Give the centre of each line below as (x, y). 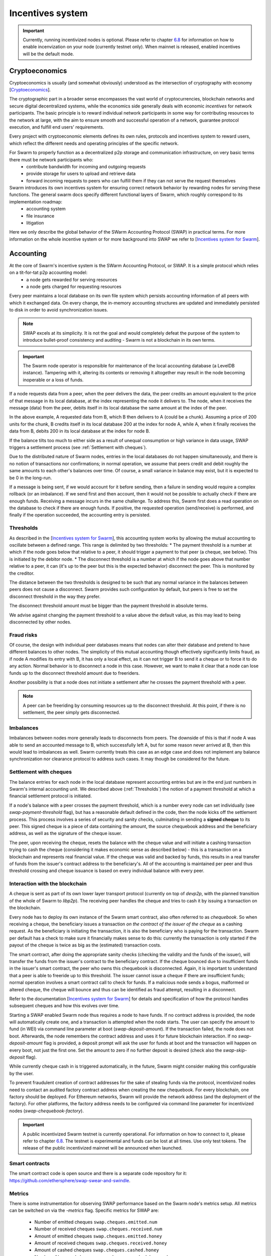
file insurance (40, 216)
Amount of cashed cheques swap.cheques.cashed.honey (97, 1250)
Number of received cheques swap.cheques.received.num (98, 1229)
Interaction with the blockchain (48, 884)
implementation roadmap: (36, 201)
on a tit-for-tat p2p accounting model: (48, 273)
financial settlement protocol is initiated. (51, 796)
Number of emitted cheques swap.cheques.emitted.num (96, 1222)
